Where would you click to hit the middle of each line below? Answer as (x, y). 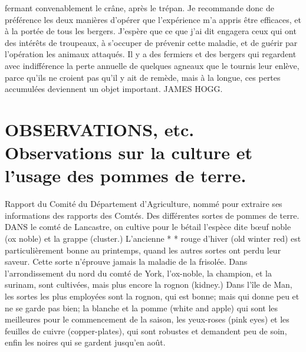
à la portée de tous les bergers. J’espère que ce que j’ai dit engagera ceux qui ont (151, 31)
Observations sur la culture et (129, 152)
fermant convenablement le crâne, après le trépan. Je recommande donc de (139, 8)
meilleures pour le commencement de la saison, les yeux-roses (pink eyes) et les (147, 319)
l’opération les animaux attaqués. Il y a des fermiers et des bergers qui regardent (151, 54)
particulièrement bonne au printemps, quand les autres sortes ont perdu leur (143, 250)
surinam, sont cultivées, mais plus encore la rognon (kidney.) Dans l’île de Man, (149, 284)
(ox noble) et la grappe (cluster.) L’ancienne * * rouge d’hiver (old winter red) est (153, 238)
